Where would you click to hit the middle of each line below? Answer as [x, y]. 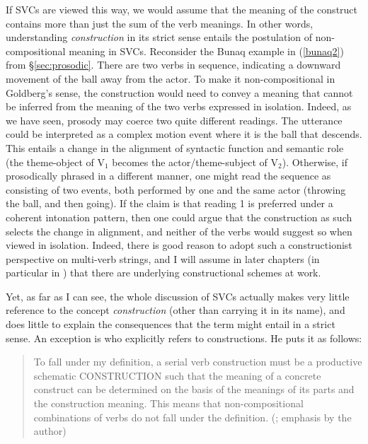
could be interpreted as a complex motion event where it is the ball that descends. [184, 134]
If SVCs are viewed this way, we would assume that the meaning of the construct [182, 9]
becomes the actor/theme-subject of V [195, 162]
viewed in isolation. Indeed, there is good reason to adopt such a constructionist [179, 245]
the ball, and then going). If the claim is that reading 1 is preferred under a [169, 203]
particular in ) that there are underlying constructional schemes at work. [163, 273]
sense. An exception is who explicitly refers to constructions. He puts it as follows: [184, 338]
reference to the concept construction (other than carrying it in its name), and [176, 310]
